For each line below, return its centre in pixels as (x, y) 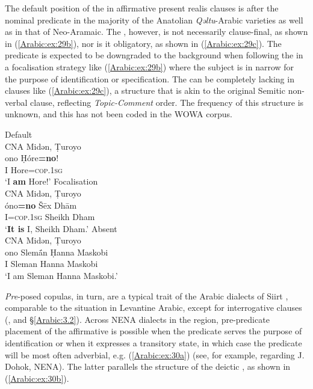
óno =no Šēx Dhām (41, 205)
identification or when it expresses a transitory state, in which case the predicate (153, 343)
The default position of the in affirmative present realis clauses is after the (142, 8)
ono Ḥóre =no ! (32, 158)
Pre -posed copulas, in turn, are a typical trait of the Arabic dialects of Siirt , (147, 296)
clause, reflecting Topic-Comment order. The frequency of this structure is (167, 102)
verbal (16, 102)
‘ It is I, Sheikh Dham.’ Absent (61, 228)
